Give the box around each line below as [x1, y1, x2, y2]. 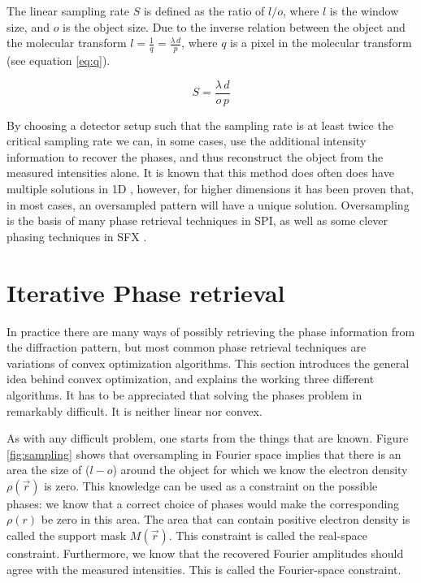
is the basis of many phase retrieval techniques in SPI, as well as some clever [7, 212, 388, 229]
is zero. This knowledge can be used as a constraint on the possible [44, 477, 378, 494]
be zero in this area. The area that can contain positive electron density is [41, 511, 410, 528]
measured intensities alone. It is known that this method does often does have [7, 164, 394, 181]
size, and [7, 18, 50, 35]
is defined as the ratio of [143, 2, 265, 19]
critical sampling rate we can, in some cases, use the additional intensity [7, 132, 367, 149]
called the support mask [7, 527, 127, 544]
